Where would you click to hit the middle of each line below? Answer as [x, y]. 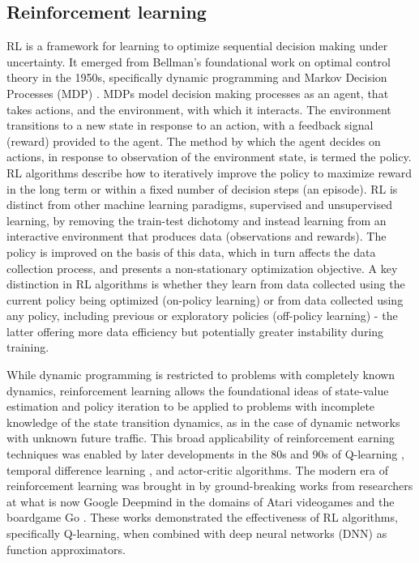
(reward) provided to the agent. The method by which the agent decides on [194, 141]
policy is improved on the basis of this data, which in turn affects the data [191, 252]
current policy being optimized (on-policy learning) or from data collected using [205, 299]
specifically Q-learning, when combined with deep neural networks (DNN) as [197, 533]
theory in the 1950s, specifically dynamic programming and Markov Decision [197, 77]
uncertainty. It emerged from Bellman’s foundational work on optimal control [199, 61]
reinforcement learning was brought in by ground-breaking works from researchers [210, 486]
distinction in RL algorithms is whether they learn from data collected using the [206, 284]
